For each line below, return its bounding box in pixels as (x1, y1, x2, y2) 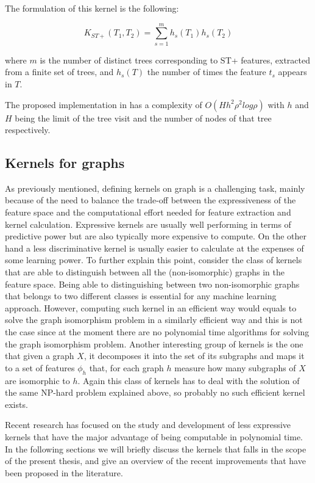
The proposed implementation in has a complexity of (5, 98, 202, 111)
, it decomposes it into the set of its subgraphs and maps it (83, 349, 305, 362)
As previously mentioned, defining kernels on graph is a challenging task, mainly (5, 181, 305, 194)
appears (278, 65, 307, 78)
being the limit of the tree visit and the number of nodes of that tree (15, 111, 272, 124)
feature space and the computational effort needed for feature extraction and (5, 206, 291, 219)
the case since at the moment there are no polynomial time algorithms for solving (5, 325, 310, 338)
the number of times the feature (147, 65, 266, 78)
